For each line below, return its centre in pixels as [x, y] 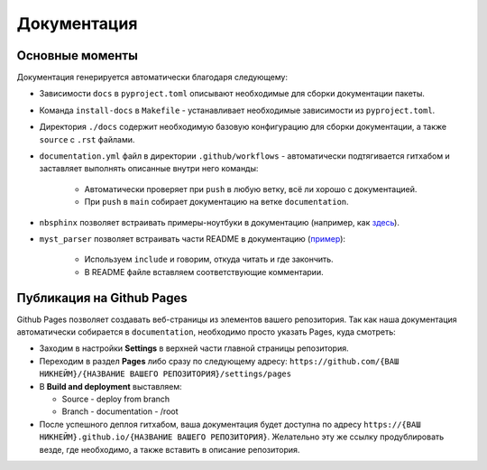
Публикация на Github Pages [102, 298]
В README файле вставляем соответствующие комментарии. [204, 272]
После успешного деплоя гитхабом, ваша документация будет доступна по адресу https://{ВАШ [230, 424]
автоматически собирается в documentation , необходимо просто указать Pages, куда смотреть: [206, 332]
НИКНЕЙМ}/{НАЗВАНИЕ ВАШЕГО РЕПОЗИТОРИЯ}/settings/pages [165, 374]
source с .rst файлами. [87, 139]
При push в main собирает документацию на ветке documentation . [216, 202]
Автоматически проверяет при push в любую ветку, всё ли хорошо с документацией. [251, 189]
